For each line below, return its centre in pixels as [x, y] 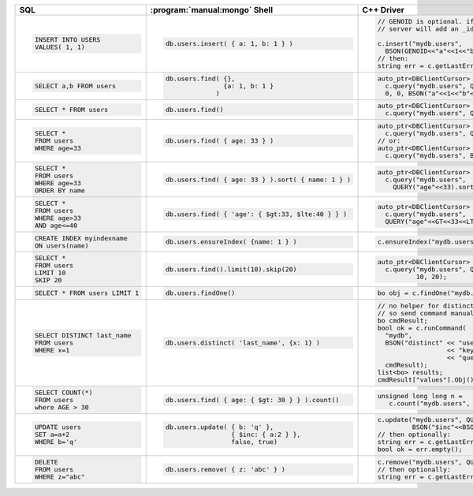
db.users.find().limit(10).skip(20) [231, 269]
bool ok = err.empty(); [420, 449]
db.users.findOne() [201, 293]
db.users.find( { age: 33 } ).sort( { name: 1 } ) [258, 179]
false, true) [255, 442]
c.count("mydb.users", [430, 403]
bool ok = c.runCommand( [422, 328]
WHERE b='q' [56, 442]
